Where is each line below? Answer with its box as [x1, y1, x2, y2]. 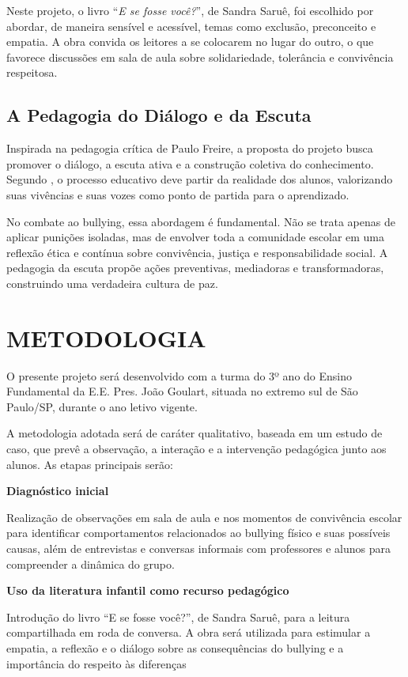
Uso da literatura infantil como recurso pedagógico [6, 582, 289, 599]
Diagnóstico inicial [6, 482, 109, 499]
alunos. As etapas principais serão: [6, 456, 173, 472]
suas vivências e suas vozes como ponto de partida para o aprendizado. [6, 186, 349, 202]
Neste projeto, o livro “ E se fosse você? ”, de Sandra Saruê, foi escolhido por [6, 2, 374, 18]
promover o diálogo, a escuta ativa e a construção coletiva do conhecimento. [6, 155, 374, 172]
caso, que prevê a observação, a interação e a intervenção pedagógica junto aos [6, 441, 387, 457]
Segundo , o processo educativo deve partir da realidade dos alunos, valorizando [6, 171, 393, 187]
